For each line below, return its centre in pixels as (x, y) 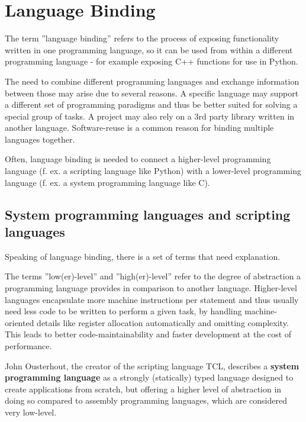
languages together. (40, 139)
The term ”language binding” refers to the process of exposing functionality (142, 38)
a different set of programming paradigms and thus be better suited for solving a (151, 104)
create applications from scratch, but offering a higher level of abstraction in (143, 389)
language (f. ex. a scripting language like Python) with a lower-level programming (153, 171)
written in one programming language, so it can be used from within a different (149, 49)
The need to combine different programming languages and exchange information (152, 81)
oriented (20, 322)
